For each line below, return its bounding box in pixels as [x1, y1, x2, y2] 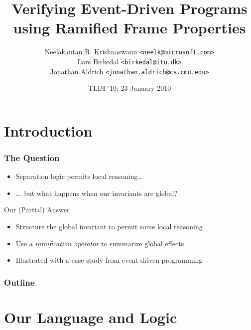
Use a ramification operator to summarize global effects [15, 238, 184, 248]
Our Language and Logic [4, 307, 177, 327]
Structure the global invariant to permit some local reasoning [15, 221, 203, 232]
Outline [4, 276, 35, 288]
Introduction [4, 120, 93, 141]
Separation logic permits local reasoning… [15, 171, 142, 181]
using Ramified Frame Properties [13, 17, 246, 38]
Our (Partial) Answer [4, 204, 70, 215]
